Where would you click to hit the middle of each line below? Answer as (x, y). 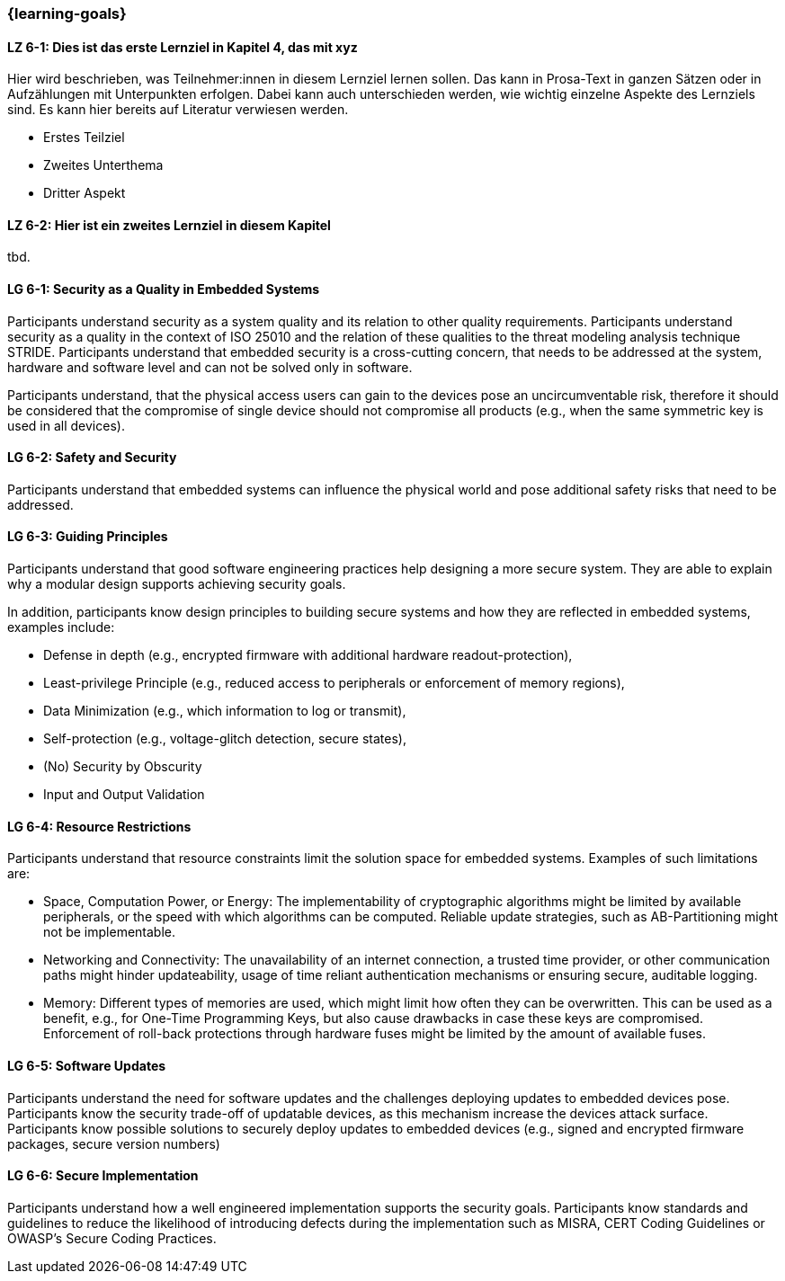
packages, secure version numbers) (114, 1143)
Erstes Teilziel (84, 138)
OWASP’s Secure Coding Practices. (112, 1238)
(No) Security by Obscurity (123, 767)
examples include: (61, 627)
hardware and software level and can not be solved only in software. (210, 367)
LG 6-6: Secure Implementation (103, 1176)
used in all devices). (66, 425)
